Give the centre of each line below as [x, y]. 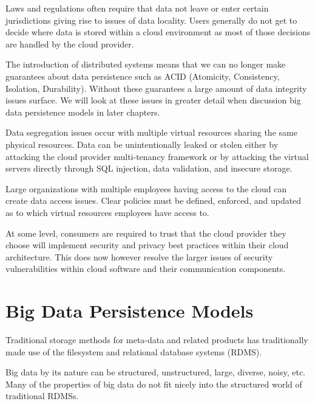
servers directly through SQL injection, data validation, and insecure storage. [149, 168]
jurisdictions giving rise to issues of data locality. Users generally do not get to [151, 20]
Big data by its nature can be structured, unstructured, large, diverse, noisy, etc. [155, 372]
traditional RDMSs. [42, 396]
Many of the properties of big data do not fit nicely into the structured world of [154, 384]
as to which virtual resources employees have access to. [107, 212]
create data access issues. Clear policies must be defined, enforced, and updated [154, 200]
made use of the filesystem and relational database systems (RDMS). [134, 351]
